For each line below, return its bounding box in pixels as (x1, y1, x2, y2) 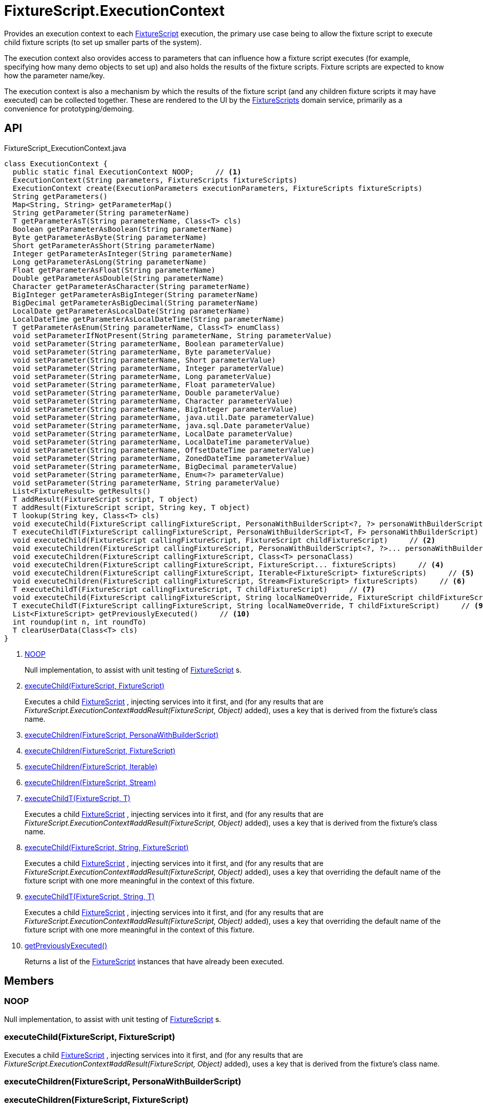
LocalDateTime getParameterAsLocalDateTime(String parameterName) (12, 315, 284, 323)
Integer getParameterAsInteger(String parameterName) (12, 249, 233, 258)
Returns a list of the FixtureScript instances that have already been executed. (25, 957, 284, 966)
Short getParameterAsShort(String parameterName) (12, 241, 216, 250)
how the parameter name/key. (4, 71, 105, 80)
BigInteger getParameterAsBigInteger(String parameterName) (12, 290, 259, 299)
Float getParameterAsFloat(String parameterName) (12, 265, 216, 274)
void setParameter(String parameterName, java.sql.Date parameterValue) (12, 421, 311, 430)
